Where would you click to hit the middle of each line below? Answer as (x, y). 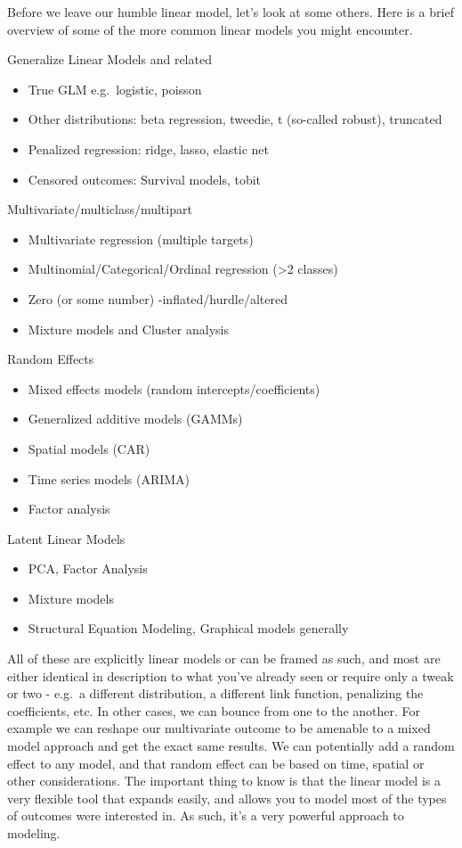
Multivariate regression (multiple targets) (141, 239)
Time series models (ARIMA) (109, 478)
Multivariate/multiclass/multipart (100, 209)
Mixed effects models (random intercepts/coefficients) (174, 388)
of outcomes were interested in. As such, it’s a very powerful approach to (206, 815)
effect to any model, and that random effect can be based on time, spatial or (216, 763)
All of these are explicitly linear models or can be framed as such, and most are (224, 659)
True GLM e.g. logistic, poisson (115, 89)
